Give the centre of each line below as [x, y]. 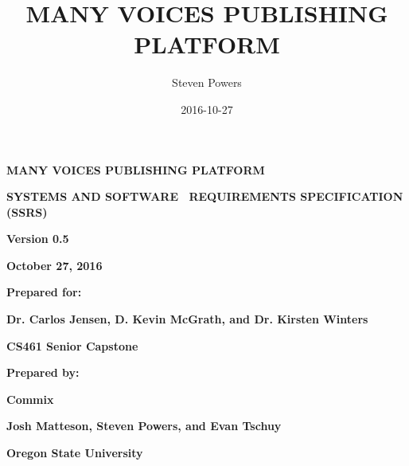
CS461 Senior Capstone [72, 345]
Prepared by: [43, 372]
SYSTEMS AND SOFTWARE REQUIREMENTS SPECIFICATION [205, 196]
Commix [30, 399]
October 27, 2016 [55, 265]
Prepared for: [44, 292]
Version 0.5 [38, 239]
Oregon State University [75, 453]
